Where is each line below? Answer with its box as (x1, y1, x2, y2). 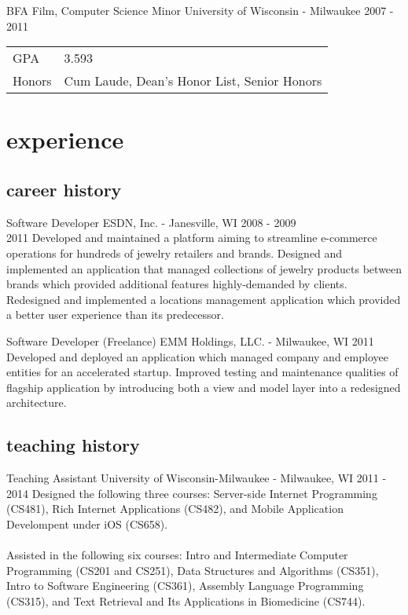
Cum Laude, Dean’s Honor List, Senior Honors (64, 71, 322, 90)
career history (6, 177, 122, 201)
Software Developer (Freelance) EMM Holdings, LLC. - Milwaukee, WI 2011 (6, 332, 374, 349)
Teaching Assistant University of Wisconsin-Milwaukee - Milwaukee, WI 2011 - (6, 470, 387, 486)
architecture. (6, 394, 67, 411)
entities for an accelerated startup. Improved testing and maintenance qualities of (6, 364, 399, 380)
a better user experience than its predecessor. (6, 306, 224, 323)
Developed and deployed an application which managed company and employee (6, 348, 388, 364)
